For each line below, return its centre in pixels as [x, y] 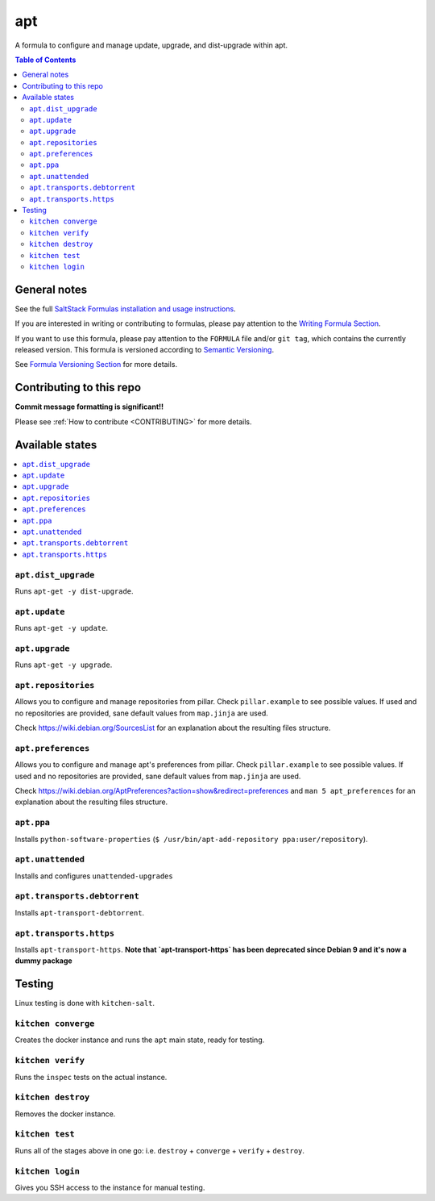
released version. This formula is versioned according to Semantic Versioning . [144, 350]
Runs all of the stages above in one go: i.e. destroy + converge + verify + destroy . [160, 1150]
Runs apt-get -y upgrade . [64, 665]
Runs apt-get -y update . [62, 628]
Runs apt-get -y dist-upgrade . [74, 591]
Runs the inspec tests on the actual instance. [91, 1077]
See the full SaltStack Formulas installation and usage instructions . [126, 309]
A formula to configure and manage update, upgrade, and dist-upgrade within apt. [151, 45]
